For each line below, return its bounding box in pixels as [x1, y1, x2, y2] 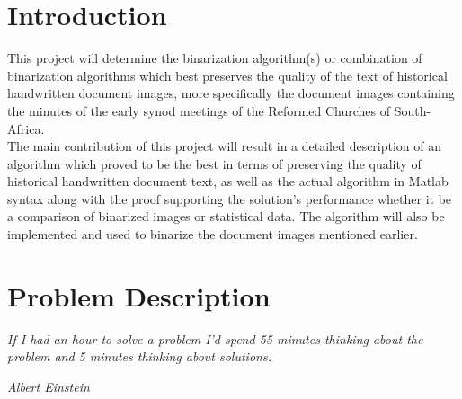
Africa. [7, 119, 45, 137]
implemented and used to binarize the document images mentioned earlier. [7, 225, 418, 244]
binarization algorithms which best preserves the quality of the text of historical [7, 66, 448, 84]
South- [394, 101, 431, 120]
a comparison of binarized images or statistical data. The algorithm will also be [7, 207, 445, 226]
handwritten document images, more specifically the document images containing [7, 84, 455, 102]
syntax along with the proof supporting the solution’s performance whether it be [7, 189, 452, 208]
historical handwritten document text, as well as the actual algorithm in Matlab [7, 172, 449, 191]
